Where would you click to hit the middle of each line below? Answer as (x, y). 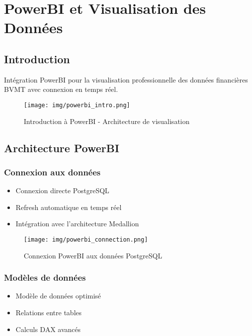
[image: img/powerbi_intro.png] (77, 105)
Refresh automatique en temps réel (69, 207)
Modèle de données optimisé (58, 296)
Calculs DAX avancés (48, 329)
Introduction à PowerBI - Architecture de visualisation (107, 121)
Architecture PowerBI (62, 147)
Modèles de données (45, 277)
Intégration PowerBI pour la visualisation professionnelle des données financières (126, 79)
